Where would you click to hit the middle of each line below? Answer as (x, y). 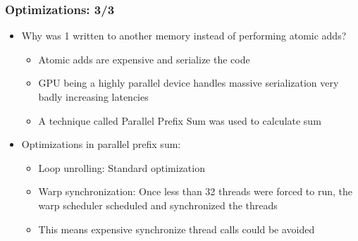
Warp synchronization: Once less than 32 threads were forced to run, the (196, 191)
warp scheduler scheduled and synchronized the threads (158, 205)
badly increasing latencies (93, 97)
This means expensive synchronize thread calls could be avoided (177, 229)
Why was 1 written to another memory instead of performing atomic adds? (184, 36)
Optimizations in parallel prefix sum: (101, 144)
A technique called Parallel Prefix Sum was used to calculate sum (180, 120)
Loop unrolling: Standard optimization (122, 167)
